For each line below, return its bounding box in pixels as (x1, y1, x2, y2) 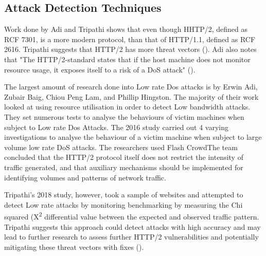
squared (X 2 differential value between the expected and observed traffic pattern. (4, 210, 259, 222)
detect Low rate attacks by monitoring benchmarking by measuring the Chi (4, 199, 243, 210)
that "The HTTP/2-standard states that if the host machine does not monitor (4, 53, 251, 64)
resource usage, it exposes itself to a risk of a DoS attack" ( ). (4, 64, 196, 75)
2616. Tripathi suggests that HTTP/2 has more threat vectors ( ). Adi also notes (4, 44, 257, 54)
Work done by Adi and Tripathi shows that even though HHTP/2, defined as (4, 24, 248, 34)
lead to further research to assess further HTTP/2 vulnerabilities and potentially (4, 231, 259, 242)
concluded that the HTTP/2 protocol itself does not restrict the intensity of (4, 152, 243, 162)
